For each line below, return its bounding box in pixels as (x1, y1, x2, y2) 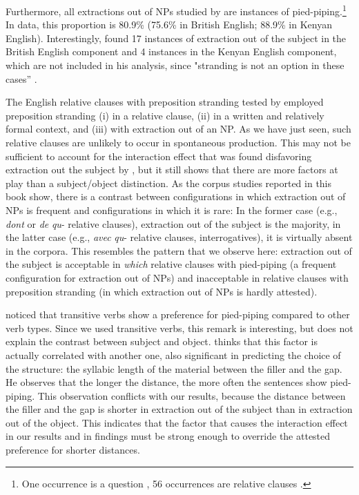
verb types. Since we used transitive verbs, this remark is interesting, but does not (6, 320, 353, 335)
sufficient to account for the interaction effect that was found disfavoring (6, 148, 312, 163)
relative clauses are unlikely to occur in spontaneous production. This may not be (6, 135, 351, 149)
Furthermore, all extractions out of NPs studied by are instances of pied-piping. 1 (6, 2, 347, 18)
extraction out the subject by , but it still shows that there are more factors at (6, 162, 338, 177)
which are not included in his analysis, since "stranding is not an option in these (6, 58, 345, 72)
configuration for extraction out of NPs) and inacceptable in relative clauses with (6, 270, 349, 284)
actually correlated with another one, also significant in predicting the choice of (6, 347, 341, 362)
